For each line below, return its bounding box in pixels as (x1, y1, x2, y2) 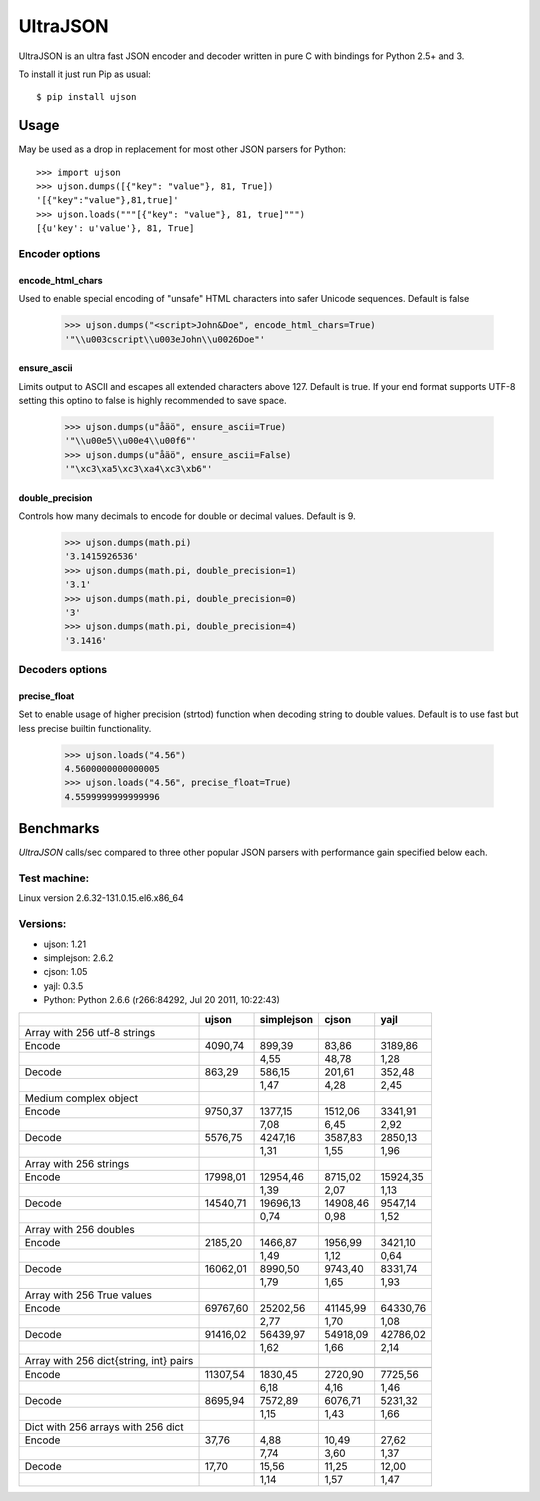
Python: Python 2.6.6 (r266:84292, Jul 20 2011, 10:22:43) (43, 994, 280, 1006)
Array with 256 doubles (24, 1222, 135, 1236)
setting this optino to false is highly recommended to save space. (18, 394, 287, 406)
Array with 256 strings (24, 1156, 130, 1170)
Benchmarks (18, 820, 100, 837)
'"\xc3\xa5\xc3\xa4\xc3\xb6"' (64, 463, 213, 475)
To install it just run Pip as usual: (18, 68, 152, 80)
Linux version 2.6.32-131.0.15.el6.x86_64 (18, 892, 184, 904)
